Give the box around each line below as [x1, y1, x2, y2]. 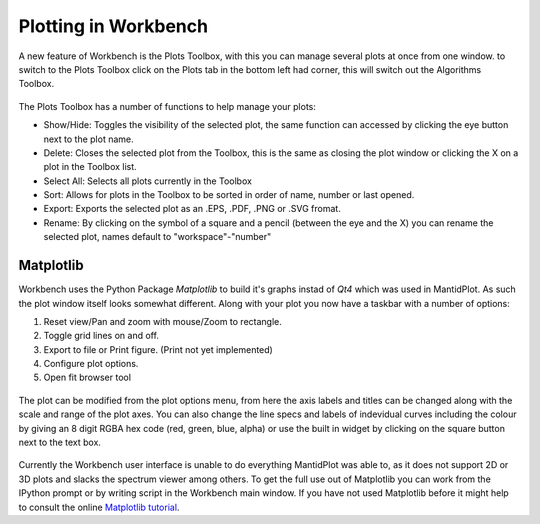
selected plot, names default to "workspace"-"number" [43, 231, 272, 243]
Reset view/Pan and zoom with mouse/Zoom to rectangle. [43, 315, 282, 327]
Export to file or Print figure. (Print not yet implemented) [43, 343, 274, 355]
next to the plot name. [43, 133, 134, 145]
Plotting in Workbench [18, 15, 209, 37]
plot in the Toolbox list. [43, 161, 137, 173]
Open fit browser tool [43, 371, 132, 384]
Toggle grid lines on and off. [43, 330, 160, 342]
